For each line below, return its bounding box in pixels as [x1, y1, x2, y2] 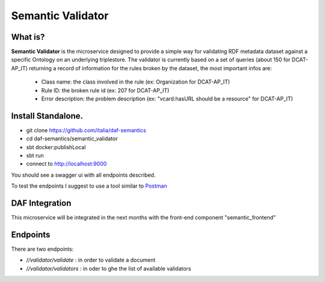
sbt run [26, 152, 45, 159]
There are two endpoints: [11, 245, 74, 253]
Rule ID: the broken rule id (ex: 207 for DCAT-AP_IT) [41, 87, 170, 94]
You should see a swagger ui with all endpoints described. [11, 171, 156, 179]
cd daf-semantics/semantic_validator [26, 135, 118, 143]
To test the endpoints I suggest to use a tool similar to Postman [11, 182, 167, 189]
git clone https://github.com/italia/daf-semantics [26, 126, 147, 133]
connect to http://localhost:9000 [26, 160, 107, 168]
